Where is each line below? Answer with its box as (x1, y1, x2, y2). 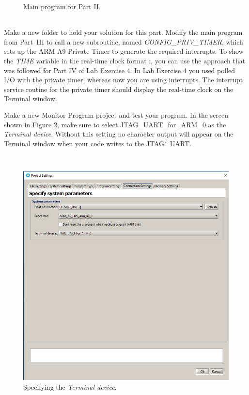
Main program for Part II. (23, 1, 101, 11)
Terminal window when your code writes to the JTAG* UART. (4, 138, 191, 148)
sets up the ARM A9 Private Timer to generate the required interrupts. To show (4, 46, 244, 56)
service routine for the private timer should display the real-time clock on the (4, 84, 233, 94)
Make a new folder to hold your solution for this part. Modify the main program (4, 27, 243, 37)
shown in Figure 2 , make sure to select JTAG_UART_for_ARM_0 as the (4, 119, 226, 129)
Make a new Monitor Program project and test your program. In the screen (4, 109, 229, 120)
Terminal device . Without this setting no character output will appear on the (4, 129, 233, 139)
